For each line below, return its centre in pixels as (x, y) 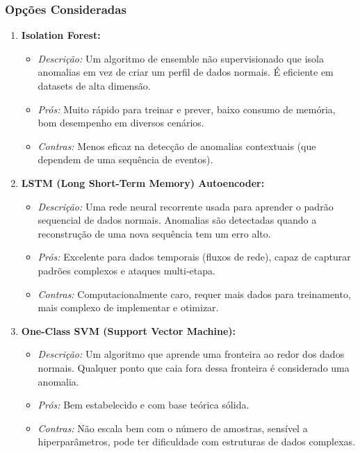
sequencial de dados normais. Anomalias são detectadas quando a (177, 220)
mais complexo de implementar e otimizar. (128, 307)
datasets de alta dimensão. (94, 85)
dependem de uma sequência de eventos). (125, 159)
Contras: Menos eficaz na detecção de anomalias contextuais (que (177, 146)
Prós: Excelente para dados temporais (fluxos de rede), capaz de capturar (194, 257)
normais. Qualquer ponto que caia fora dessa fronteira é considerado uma (194, 367)
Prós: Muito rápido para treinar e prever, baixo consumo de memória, (187, 109)
